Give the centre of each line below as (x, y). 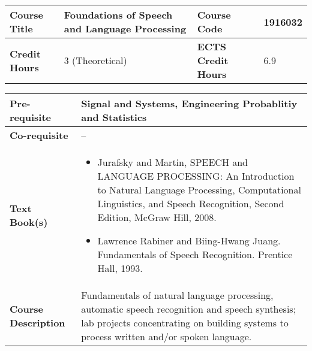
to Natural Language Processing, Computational (199, 190)
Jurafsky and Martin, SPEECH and (172, 162)
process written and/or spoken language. (166, 336)
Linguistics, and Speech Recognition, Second (191, 203)
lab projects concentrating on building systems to (185, 323)
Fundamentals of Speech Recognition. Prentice (195, 254)
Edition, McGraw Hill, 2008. (157, 217)
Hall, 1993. (120, 268)
